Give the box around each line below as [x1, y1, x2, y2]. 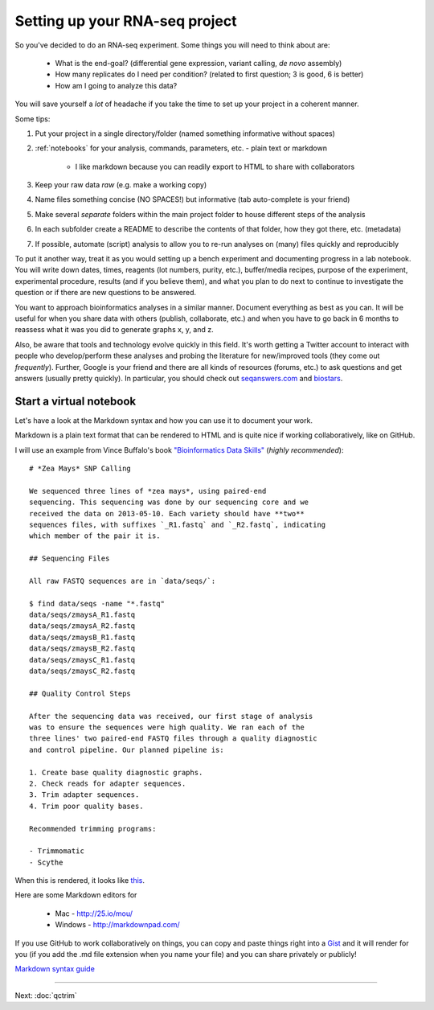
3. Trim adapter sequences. [29, 790, 140, 799]
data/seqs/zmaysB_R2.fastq [29, 644, 136, 653]
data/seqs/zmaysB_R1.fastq [29, 632, 136, 642]
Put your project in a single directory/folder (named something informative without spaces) [35, 129, 335, 138]
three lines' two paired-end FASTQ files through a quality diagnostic [29, 734, 317, 743]
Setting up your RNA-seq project [14, 12, 237, 30]
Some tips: [14, 113, 51, 124]
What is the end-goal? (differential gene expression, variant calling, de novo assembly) [55, 58, 342, 68]
